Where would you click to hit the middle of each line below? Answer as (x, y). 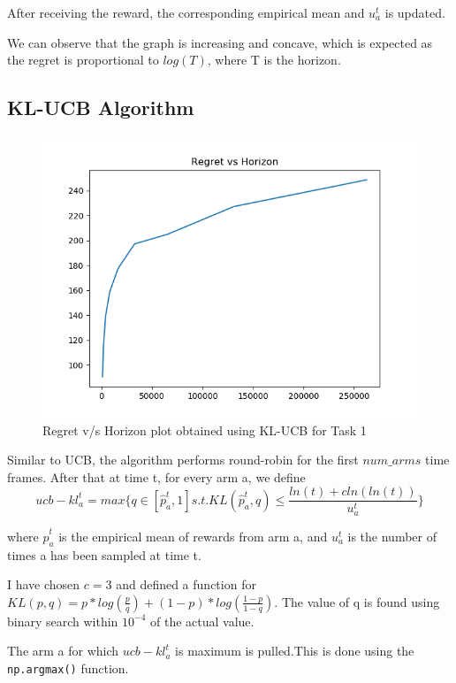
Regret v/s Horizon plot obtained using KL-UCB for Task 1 (205, 430)
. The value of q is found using (357, 601)
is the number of (392, 536)
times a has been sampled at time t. (104, 554)
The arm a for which (63, 651)
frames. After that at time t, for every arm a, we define (156, 476)
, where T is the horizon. (274, 60)
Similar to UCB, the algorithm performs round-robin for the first (183, 460)
